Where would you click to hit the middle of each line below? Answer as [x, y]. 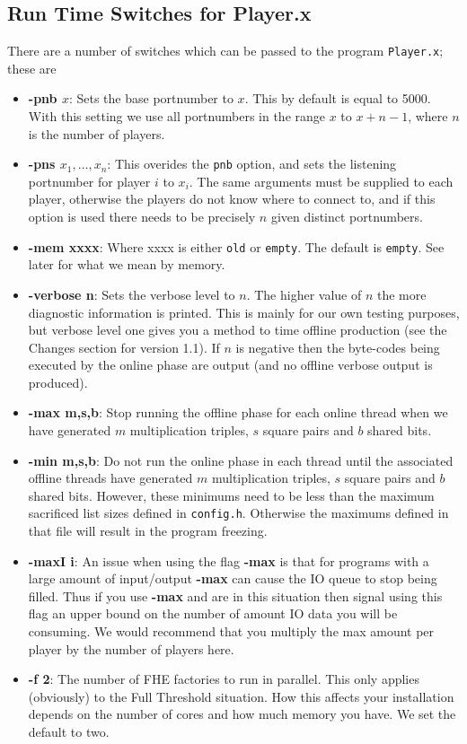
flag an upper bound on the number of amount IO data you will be [213, 613]
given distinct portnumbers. [347, 217]
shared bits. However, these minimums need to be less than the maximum [231, 495]
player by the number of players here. [131, 648]
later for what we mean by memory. [127, 264]
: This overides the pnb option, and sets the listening [252, 164]
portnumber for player [89, 181]
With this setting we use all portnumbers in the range [176, 116]
